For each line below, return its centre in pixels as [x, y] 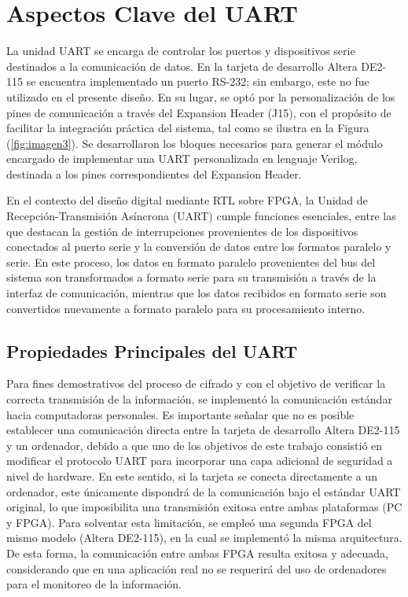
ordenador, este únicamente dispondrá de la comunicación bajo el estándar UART [204, 491]
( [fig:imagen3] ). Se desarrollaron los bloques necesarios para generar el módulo [195, 143]
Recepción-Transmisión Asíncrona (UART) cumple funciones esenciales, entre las [201, 216]
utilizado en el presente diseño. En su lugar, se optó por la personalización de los [201, 96]
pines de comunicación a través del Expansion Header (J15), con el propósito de [199, 112]
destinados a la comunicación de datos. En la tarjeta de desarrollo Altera [182, 66]
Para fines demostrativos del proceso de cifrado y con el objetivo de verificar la [196, 383]
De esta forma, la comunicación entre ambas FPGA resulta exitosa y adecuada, [198, 553]
